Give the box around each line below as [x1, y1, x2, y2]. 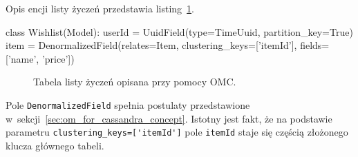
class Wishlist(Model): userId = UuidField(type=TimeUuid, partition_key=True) [6, 24, 353, 39]
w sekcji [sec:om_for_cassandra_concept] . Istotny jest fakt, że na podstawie [6, 111, 332, 125]
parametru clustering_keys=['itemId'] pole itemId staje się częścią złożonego [6, 125, 348, 139]
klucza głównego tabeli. [6, 138, 104, 152]
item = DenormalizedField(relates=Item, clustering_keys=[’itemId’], [6, 38, 297, 52]
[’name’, [6, 51, 39, 65]
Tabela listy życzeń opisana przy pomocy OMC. [33, 74, 236, 89]
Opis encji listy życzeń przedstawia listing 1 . [6, 1, 194, 15]
